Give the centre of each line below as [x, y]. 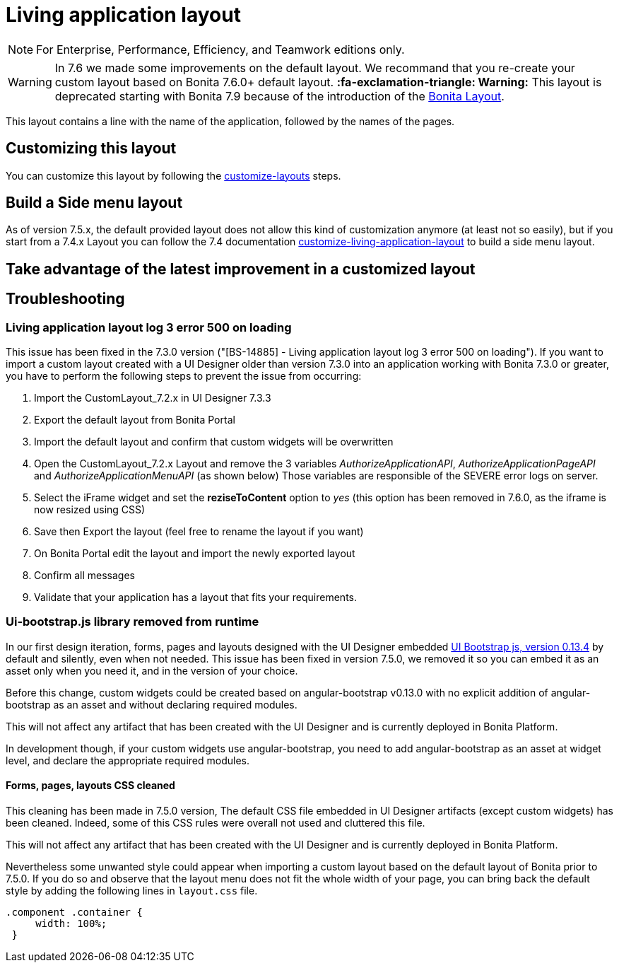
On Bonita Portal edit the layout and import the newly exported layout [195, 554]
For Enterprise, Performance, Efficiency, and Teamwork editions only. [220, 49]
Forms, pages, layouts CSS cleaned [90, 786]
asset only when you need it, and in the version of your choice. [152, 670]
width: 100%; [71, 924]
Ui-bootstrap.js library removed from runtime [132, 622]
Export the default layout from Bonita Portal [135, 420]
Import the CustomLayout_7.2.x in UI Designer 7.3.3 [153, 398]
